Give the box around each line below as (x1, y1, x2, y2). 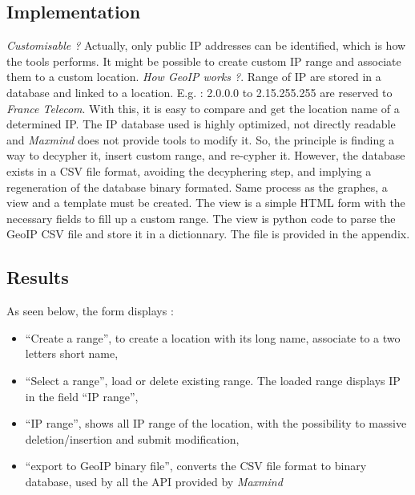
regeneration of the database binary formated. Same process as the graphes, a (6, 178, 388, 195)
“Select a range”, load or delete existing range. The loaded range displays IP (25, 371, 401, 388)
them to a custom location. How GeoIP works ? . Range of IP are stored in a (6, 68, 381, 85)
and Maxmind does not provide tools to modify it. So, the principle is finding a (6, 131, 394, 148)
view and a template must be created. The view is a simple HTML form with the (6, 194, 405, 211)
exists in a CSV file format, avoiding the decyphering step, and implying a (6, 162, 372, 179)
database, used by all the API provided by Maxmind (25, 473, 283, 489)
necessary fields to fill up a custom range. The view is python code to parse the (6, 209, 396, 226)
